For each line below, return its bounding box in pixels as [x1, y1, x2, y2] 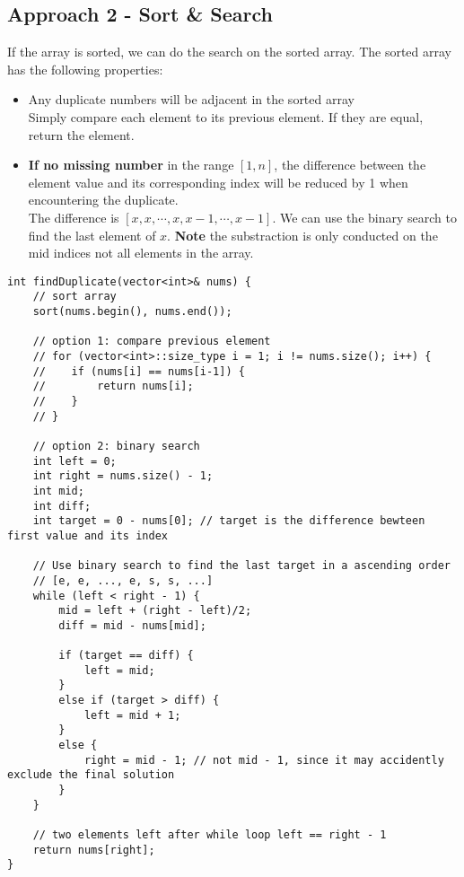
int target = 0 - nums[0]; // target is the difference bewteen [32, 514, 425, 528]
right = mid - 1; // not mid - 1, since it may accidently [83, 753, 444, 767]
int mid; [32, 484, 84, 497]
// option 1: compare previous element [32, 335, 271, 348]
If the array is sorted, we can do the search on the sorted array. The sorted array [7, 42, 452, 61]
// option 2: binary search [32, 439, 200, 452]
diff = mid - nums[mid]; [58, 618, 206, 632]
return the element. [28, 125, 135, 144]
